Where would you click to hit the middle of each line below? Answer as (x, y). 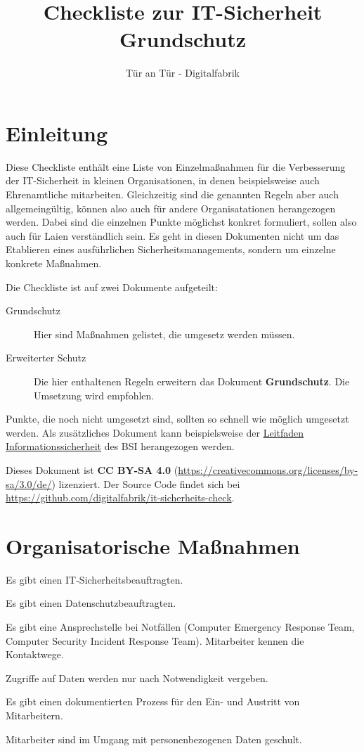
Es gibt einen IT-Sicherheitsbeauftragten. (95, 579)
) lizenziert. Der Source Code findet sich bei (146, 483)
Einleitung (57, 133)
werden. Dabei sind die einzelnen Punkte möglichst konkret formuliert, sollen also (181, 222)
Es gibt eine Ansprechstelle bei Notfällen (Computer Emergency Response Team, (180, 627)
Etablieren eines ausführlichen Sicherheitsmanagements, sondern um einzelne (171, 249)
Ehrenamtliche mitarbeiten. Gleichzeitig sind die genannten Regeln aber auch (172, 194)
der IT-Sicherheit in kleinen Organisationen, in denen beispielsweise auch (163, 180)
